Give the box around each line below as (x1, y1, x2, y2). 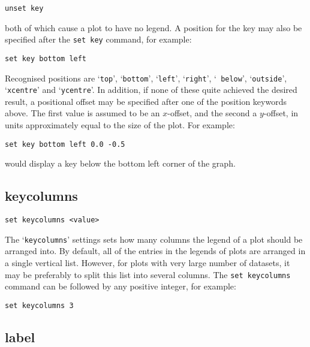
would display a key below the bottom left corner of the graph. (5, 157, 236, 170)
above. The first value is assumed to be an (5, 107, 160, 119)
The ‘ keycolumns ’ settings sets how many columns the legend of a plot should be (5, 233, 303, 245)
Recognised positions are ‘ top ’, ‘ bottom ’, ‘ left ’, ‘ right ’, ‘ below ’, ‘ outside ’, (5, 71, 287, 84)
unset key (5, 4, 44, 13)
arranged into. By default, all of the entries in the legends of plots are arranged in (5, 245, 306, 257)
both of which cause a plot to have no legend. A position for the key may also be (5, 21, 302, 34)
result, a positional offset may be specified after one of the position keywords (5, 95, 287, 107)
